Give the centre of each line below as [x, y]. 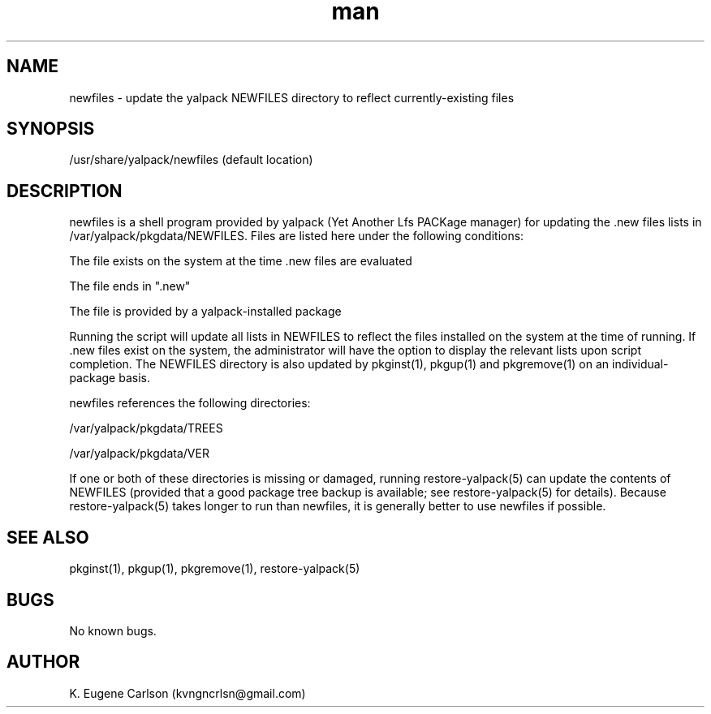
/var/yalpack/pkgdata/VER [139, 454]
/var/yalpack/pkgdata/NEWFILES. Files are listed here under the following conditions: [297, 236]
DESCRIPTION [65, 191]
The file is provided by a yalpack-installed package [205, 312]
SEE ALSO [48, 537]
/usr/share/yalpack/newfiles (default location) [191, 160]
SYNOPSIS [51, 129]
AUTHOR [43, 662]
